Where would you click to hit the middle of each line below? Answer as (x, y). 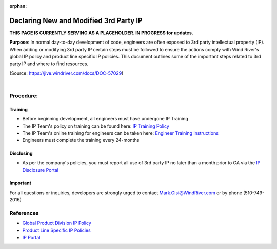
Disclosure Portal (41, 170)
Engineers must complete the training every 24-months (81, 140)
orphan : (18, 6)
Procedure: (24, 96)
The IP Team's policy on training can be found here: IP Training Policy (96, 126)
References (24, 213)
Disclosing (21, 153)
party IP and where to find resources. (49, 64)
